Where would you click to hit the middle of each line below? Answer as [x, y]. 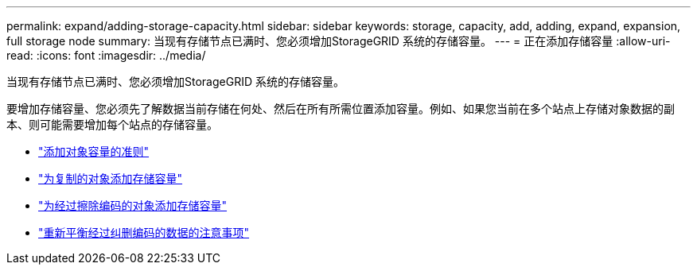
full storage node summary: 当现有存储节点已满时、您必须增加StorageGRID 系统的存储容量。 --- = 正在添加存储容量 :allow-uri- [339, 41]
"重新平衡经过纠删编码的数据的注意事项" [144, 232]
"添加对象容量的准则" [94, 151]
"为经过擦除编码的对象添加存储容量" [133, 205]
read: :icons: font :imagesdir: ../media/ [106, 55]
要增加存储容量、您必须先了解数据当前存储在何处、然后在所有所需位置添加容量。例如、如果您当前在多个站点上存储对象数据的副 [341, 108]
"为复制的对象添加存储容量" [111, 178]
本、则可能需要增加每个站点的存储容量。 [112, 124]
